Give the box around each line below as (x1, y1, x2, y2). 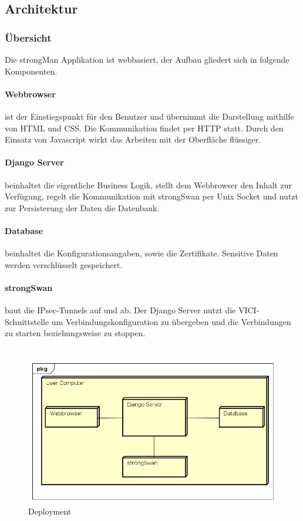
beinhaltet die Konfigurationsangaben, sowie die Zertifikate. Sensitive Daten (5, 247, 278, 259)
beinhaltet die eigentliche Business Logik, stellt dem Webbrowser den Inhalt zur (5, 178, 292, 191)
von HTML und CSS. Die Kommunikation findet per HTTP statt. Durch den (5, 121, 284, 134)
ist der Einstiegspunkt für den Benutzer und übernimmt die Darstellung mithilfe (5, 110, 294, 122)
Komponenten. (5, 65, 58, 77)
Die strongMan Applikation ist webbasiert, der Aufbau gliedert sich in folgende (5, 53, 289, 65)
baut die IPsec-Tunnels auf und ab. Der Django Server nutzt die (5, 304, 236, 316)
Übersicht (5, 30, 52, 45)
